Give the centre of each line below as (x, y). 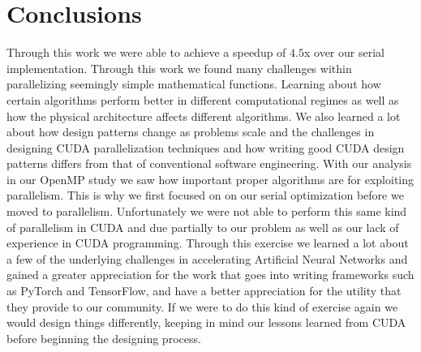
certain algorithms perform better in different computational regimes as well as (203, 99)
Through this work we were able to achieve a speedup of (146, 52)
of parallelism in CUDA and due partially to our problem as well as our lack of (203, 227)
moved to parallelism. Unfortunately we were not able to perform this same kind (207, 211)
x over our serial (344, 52)
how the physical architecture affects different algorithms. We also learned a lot (204, 116)
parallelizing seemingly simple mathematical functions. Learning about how (194, 84)
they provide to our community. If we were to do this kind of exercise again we (202, 306)
